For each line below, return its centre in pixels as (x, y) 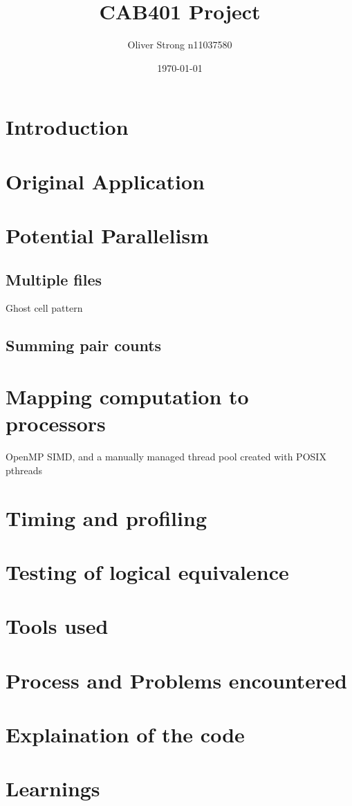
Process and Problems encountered (177, 680)
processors (56, 423)
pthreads (24, 470)
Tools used (57, 626)
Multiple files (54, 279)
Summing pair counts (84, 345)
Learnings (53, 788)
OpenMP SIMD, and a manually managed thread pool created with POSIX (166, 457)
